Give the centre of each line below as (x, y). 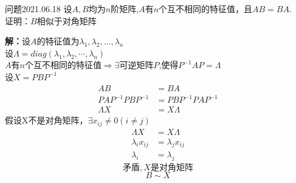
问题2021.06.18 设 (39, 9)
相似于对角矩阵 (67, 20)
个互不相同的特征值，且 (206, 9)
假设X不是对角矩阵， (46, 120)
